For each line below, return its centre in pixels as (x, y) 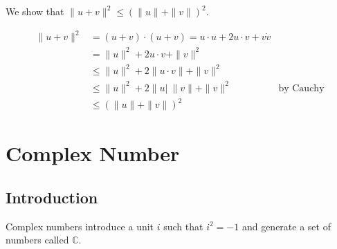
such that (183, 226)
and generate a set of (286, 226)
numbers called (37, 240)
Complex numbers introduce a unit (80, 226)
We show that (35, 11)
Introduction (52, 197)
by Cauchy (301, 88)
